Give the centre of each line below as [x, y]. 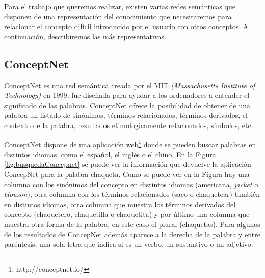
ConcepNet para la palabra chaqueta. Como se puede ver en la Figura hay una [127, 174]
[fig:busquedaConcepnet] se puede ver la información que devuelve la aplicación [128, 164]
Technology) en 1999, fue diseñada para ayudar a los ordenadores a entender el [127, 95]
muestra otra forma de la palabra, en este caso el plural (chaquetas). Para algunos [132, 224]
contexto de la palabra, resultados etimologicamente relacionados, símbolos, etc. [129, 125]
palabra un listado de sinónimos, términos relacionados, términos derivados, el [126, 115]
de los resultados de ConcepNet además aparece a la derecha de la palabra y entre [132, 234]
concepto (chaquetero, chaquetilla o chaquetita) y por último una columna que [127, 214]
